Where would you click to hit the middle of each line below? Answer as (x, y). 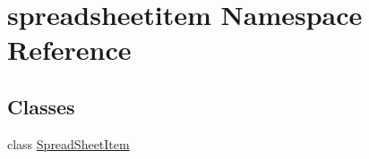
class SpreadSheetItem (69, 143)
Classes (41, 106)
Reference (69, 50)
